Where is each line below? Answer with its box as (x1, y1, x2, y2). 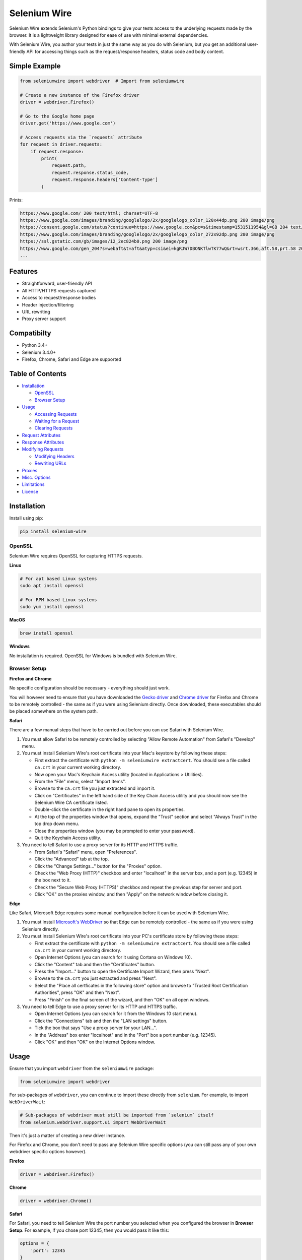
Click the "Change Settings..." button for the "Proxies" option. (34, 863, 162, 869)
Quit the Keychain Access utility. (34, 835, 102, 841)
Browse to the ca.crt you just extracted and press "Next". (34, 975, 157, 981)
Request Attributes (22, 432, 61, 438)
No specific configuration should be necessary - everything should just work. (9, 685, 170, 691)
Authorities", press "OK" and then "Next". (34, 989, 120, 995)
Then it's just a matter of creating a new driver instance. (9, 1132, 126, 1139)
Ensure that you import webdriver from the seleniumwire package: (9, 1065, 155, 1071)
